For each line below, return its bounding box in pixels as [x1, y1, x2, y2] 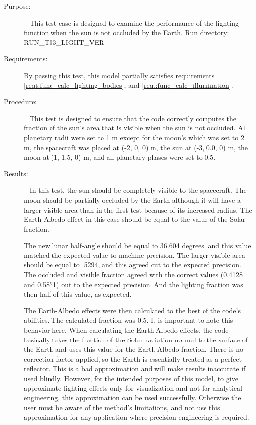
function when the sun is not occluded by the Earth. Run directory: [24, 27, 229, 38]
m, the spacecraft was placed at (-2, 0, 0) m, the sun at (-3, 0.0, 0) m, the [24, 142, 248, 152]
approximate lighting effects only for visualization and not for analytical [24, 382, 242, 393]
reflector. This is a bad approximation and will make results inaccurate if [24, 363, 246, 374]
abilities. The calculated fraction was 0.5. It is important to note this [24, 315, 233, 325]
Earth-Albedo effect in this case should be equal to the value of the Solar [24, 214, 246, 224]
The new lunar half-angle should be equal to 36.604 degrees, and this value [24, 240, 251, 251]
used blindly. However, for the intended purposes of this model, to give [24, 373, 238, 383]
